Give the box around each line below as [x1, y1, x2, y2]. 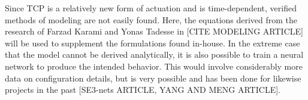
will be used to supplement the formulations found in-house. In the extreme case [5, 36, 300, 49]
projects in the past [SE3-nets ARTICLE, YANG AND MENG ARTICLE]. [5, 83, 280, 96]
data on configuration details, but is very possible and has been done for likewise [5, 71, 301, 84]
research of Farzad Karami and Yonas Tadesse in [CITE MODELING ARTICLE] [5, 25, 303, 37]
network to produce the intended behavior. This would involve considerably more [5, 60, 303, 72]
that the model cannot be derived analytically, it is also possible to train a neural [5, 48, 304, 61]
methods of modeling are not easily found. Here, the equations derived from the [5, 13, 298, 26]
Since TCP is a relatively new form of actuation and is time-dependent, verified [5, 2, 297, 14]
